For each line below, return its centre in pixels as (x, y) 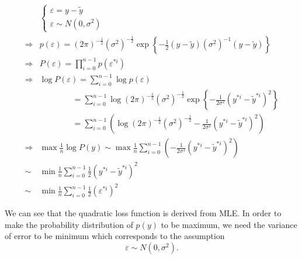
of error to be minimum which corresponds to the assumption (115, 236)
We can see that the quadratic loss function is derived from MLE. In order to (143, 213)
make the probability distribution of (69, 224)
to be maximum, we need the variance (229, 224)
